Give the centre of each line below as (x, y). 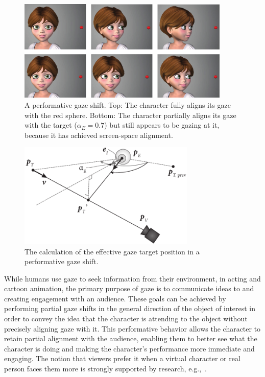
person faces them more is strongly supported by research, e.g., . (105, 369)
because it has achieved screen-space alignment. (99, 135)
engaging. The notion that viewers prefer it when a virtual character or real (122, 358)
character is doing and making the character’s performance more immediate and (129, 348)
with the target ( (51, 125)
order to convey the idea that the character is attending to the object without (126, 319)
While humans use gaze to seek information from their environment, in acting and (132, 278)
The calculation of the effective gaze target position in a (112, 251)
